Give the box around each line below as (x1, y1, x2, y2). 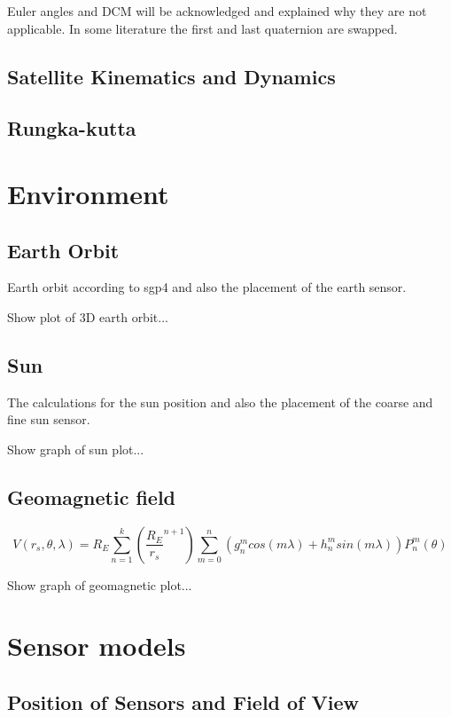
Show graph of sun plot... (7, 439, 144, 458)
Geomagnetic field (7, 483, 176, 510)
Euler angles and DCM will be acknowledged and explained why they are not (7, 2, 427, 20)
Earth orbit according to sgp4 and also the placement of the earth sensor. (7, 278, 407, 296)
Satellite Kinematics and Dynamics (7, 62, 336, 90)
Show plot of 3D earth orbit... (7, 307, 168, 326)
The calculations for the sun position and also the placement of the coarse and (7, 392, 433, 411)
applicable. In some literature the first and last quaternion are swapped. (7, 19, 398, 37)
